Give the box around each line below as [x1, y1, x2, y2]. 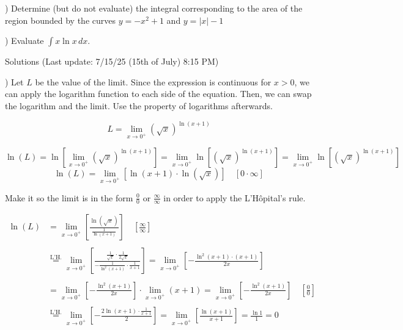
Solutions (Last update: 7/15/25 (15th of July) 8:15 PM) [5, 55, 219, 68]
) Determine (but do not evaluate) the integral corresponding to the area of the [5, 2, 303, 14]
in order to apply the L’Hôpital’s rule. [163, 191, 306, 204]
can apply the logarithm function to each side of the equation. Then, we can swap [5, 87, 312, 100]
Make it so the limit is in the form [5, 191, 133, 204]
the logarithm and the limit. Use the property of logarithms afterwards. [5, 99, 273, 112]
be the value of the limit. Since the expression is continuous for [35, 75, 272, 88]
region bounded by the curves [5, 13, 116, 26]
